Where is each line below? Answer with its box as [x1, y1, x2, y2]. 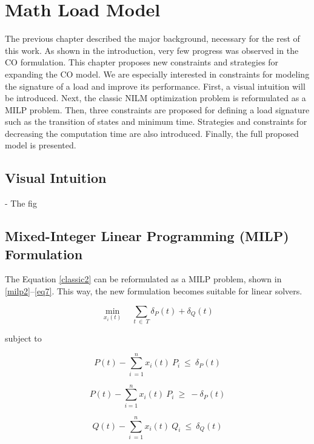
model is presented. [5, 139, 76, 151]
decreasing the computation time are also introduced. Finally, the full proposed [5, 127, 299, 139]
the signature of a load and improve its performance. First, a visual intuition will [5, 79, 306, 92]
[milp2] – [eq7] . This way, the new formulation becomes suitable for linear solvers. [5, 285, 302, 297]
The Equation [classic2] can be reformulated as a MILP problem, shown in [5, 273, 282, 285]
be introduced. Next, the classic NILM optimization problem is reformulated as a [5, 91, 306, 104]
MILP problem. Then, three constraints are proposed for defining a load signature [5, 103, 310, 116]
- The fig [5, 197, 37, 210]
